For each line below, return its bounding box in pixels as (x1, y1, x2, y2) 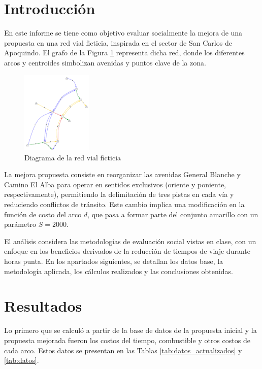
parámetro (4, 219, 37, 229)
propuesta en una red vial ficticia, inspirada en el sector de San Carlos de (4, 37, 232, 48)
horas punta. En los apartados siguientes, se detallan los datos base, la (4, 256, 223, 266)
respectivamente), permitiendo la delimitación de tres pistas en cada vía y (4, 189, 234, 199)
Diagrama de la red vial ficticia (24, 152, 121, 162)
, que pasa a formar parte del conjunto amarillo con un (87, 209, 258, 219)
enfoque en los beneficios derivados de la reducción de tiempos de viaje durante (4, 246, 250, 256)
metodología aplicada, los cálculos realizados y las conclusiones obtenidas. (4, 265, 233, 276)
